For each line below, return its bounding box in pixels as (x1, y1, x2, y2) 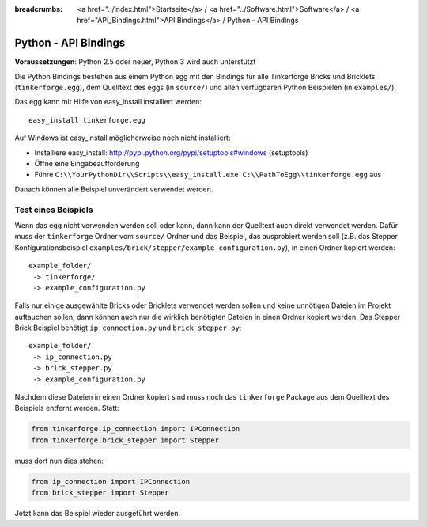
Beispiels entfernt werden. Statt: (14, 404, 119, 413)
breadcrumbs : (14, 5, 63, 13)
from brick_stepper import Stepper (31, 488, 169, 498)
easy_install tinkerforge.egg (28, 116, 146, 124)
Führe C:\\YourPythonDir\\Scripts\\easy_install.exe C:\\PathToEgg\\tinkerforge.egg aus (34, 170, 382, 180)
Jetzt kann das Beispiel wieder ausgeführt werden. (14, 509, 181, 518)
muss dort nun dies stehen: (14, 456, 104, 465)
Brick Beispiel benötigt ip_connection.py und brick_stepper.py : (14, 323, 242, 332)
